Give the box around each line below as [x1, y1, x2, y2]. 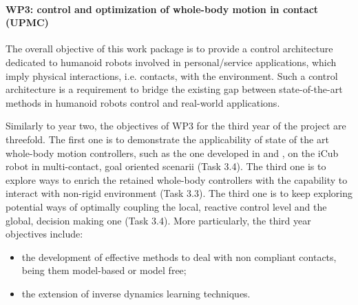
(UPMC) [6, 15, 49, 30]
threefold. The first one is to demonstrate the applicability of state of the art [6, 132, 329, 146]
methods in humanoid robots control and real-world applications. [6, 95, 280, 109]
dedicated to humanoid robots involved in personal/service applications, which [6, 54, 337, 69]
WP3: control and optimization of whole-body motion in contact [6, 1, 319, 16]
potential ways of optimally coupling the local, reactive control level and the [6, 199, 327, 213]
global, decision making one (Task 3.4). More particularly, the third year [6, 213, 311, 227]
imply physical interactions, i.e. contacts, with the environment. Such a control [6, 68, 338, 83]
